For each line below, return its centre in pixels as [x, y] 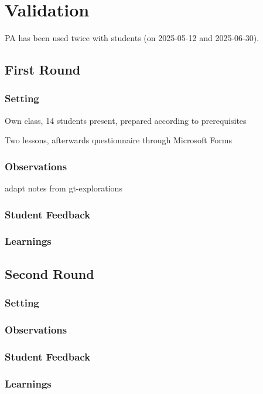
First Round [43, 70]
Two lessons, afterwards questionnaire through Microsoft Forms [118, 140]
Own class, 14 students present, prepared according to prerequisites [126, 120]
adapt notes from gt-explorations [64, 188]
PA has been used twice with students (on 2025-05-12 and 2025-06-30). [132, 38]
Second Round [49, 273]
